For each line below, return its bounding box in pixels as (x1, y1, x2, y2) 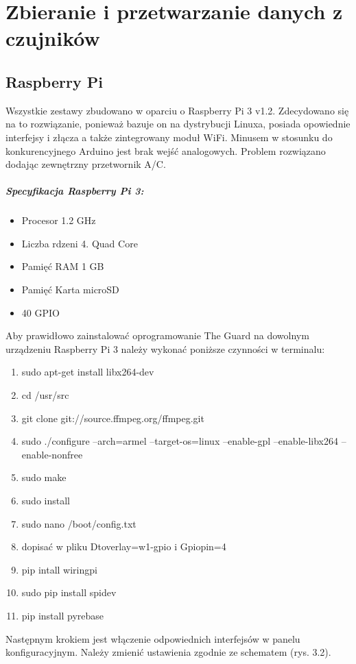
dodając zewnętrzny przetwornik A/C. (5, 157, 166, 171)
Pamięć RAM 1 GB (21, 259, 104, 273)
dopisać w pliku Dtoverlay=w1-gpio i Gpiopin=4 (21, 539, 226, 554)
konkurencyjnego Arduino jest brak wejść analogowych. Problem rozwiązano (5, 143, 326, 158)
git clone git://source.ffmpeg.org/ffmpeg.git (21, 410, 204, 425)
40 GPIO (21, 305, 60, 319)
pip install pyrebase (21, 608, 104, 622)
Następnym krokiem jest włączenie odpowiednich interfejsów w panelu (5, 631, 300, 645)
